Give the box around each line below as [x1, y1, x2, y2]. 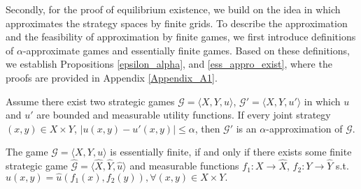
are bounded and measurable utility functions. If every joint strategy [36, 107, 331, 122]
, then [194, 121, 220, 135]
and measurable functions [129, 158, 239, 173]
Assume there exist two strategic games [6, 93, 175, 108]
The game [6, 144, 48, 159]
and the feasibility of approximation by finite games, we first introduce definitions [6, 29, 356, 44]
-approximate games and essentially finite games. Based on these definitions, [22, 43, 350, 57]
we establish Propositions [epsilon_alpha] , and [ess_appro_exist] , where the [6, 56, 332, 71]
